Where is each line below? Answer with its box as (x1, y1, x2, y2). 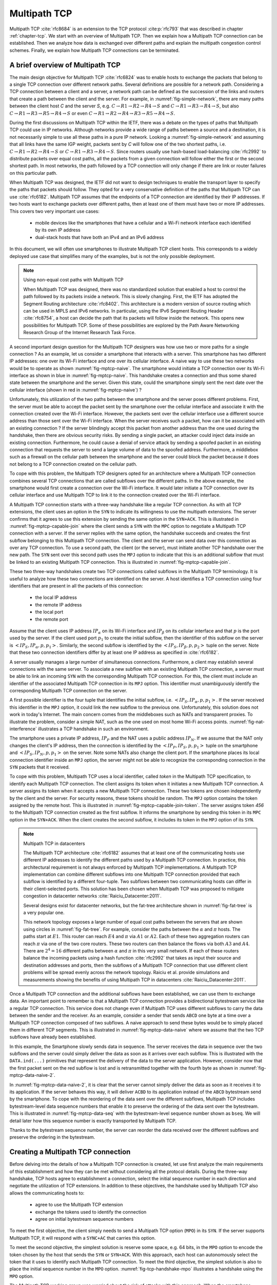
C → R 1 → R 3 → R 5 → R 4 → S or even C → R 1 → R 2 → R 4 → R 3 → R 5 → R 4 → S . (9, 110, 175, 116)
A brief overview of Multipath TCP (9, 61, 121, 69)
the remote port (35, 616, 69, 622)
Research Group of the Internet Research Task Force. (23, 329, 136, 336)
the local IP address (35, 594, 77, 601)
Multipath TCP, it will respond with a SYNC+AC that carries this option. (9, 1235, 156, 1241)
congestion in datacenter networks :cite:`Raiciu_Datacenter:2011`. (23, 893, 162, 899)
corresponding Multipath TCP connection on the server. (9, 688, 128, 694)
